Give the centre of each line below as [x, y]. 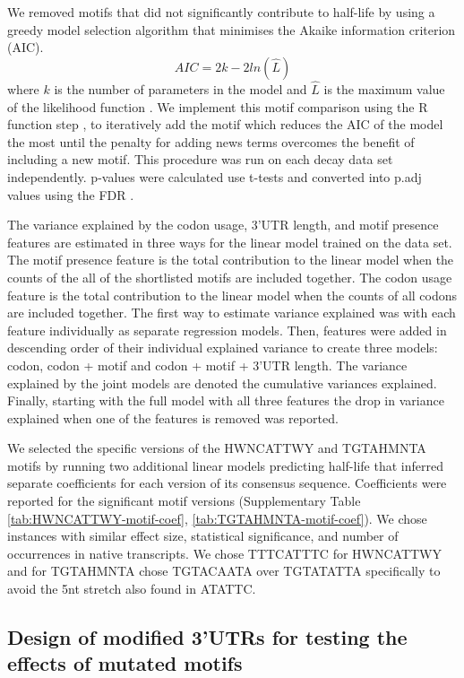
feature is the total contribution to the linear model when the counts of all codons [232, 295]
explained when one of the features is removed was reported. [173, 417]
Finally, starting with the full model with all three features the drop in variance [226, 400]
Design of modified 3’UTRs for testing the [207, 637]
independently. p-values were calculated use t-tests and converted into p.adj [215, 176]
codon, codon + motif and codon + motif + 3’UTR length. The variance [207, 365]
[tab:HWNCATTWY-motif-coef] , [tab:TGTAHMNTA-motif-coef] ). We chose [217, 518]
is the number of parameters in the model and [180, 89]
